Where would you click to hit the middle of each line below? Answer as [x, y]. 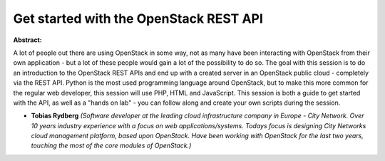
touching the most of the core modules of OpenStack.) [111, 145]
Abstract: [27, 40]
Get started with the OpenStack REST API [138, 19]
